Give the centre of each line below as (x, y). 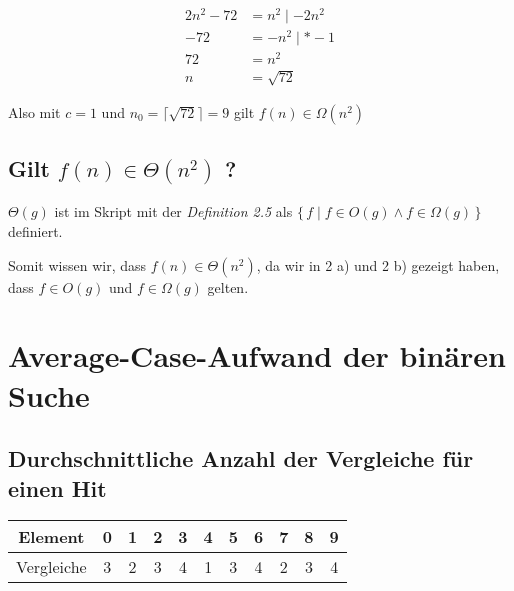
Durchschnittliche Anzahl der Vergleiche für (241, 458)
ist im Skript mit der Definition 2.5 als (173, 211)
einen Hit (57, 487)
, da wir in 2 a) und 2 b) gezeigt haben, (378, 264)
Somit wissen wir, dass (77, 264)
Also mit (34, 111)
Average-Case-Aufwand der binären (257, 355)
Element (51, 537)
